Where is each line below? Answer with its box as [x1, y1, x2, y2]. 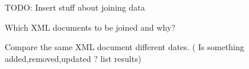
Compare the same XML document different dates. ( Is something [5, 41, 244, 53]
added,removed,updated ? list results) [5, 52, 142, 64]
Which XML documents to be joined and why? [5, 21, 175, 33]
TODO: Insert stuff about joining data [5, 1, 145, 13]
